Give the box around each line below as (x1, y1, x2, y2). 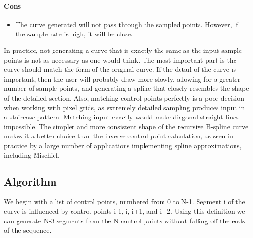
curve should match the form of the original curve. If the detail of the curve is (4, 64, 236, 74)
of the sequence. (4, 225, 52, 235)
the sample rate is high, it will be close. (15, 29, 133, 39)
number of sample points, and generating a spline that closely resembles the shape (4, 83, 249, 93)
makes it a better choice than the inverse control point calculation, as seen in (4, 131, 234, 141)
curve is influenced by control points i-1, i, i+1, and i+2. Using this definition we (4, 205, 245, 216)
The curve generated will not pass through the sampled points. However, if (15, 19, 238, 29)
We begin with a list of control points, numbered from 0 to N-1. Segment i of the (4, 196, 245, 206)
